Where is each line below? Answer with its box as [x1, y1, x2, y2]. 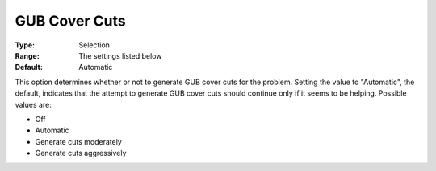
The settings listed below [78, 51, 162, 60]
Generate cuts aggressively [35, 149, 127, 158]
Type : [15, 40, 36, 50]
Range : [15, 51, 40, 60]
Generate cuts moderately [35, 136, 123, 146]
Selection [78, 40, 111, 50]
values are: [15, 100, 52, 109]
